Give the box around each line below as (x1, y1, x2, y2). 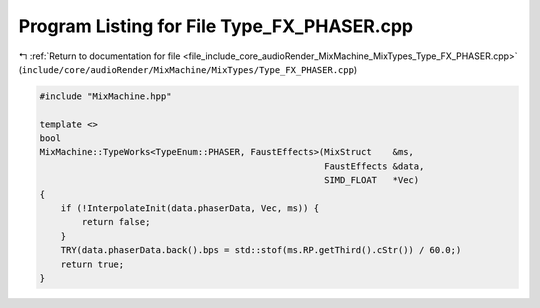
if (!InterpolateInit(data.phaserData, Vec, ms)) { (60, 203, 320, 214)
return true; (60, 258, 125, 270)
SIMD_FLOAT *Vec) (323, 175, 420, 186)
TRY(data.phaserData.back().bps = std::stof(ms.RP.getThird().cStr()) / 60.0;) (60, 245, 462, 256)
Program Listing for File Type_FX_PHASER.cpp (18, 15, 414, 37)
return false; (81, 216, 151, 228)
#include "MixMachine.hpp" (39, 90, 172, 102)
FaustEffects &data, (323, 160, 425, 172)
